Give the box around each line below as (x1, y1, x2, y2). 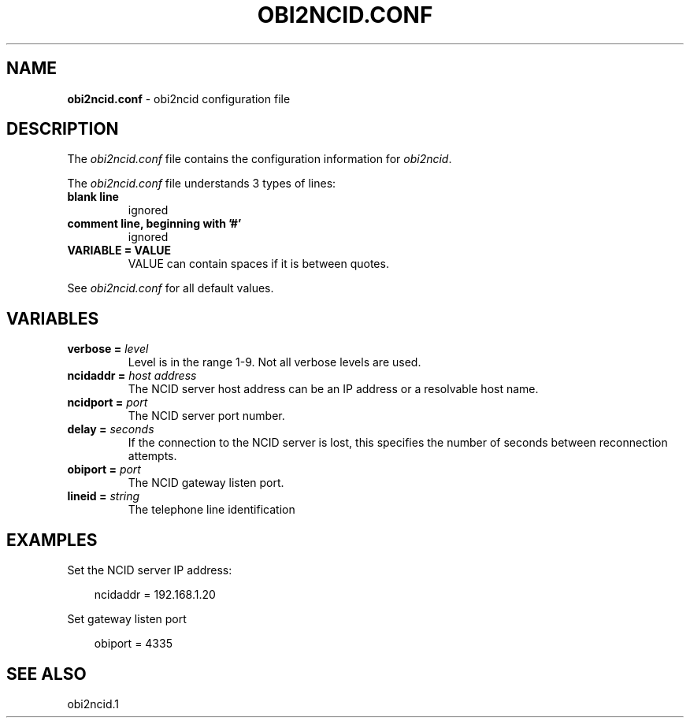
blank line (67, 190, 119, 204)
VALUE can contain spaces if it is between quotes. (128, 257, 389, 271)
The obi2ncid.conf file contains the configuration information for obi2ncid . (67, 152, 452, 166)
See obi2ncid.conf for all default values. (67, 281, 274, 295)
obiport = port (67, 462, 141, 477)
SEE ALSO (6, 663, 87, 684)
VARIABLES (6, 308, 99, 329)
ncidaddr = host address (67, 369, 197, 383)
